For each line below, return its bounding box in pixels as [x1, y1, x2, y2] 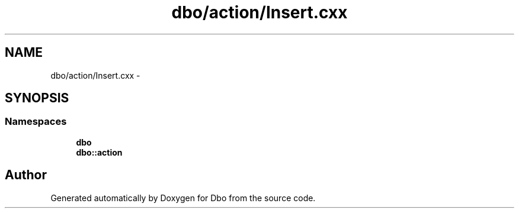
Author [5, 167, 47, 183]
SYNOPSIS [5, 91, 69, 106]
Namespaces [5, 115, 67, 128]
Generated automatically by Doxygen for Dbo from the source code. [50, 192, 316, 203]
